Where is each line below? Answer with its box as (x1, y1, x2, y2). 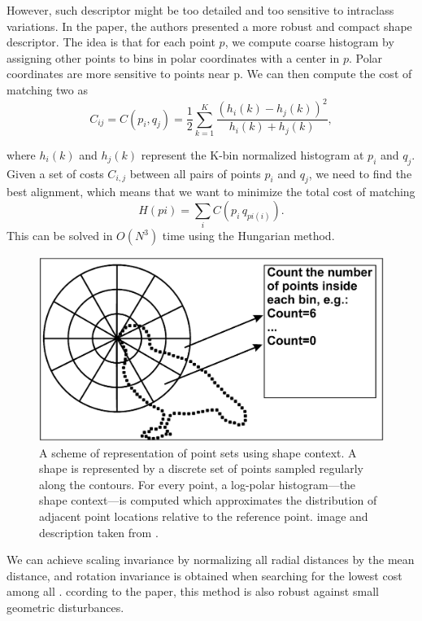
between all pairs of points (129, 164, 261, 181)
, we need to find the (308, 164, 412, 181)
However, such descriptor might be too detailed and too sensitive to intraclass (7, 2, 394, 18)
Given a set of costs (7, 164, 104, 181)
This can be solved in (7, 227, 113, 244)
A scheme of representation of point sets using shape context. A (39, 444, 357, 461)
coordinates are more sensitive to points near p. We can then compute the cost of (7, 65, 412, 82)
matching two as (7, 81, 89, 98)
